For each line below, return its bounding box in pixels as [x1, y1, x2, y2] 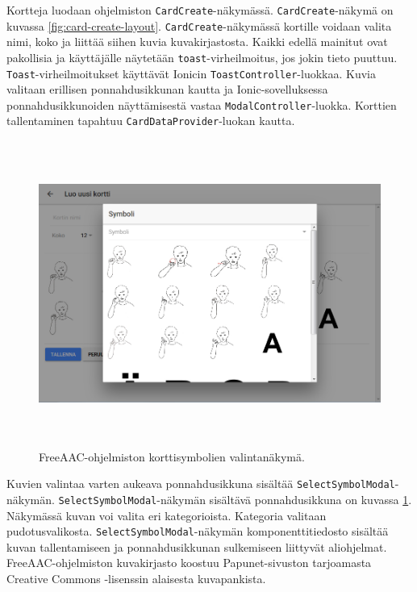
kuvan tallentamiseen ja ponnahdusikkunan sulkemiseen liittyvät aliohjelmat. [6, 538, 387, 555]
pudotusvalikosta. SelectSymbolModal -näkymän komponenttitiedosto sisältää [6, 523, 389, 540]
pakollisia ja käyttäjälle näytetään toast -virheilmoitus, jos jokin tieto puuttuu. [6, 48, 398, 65]
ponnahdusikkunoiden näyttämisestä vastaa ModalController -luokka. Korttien [6, 96, 397, 113]
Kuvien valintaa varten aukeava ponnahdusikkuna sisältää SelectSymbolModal [6, 475, 395, 492]
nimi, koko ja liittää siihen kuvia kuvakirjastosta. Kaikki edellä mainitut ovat [6, 33, 388, 50]
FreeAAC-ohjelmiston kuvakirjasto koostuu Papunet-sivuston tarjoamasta [6, 554, 372, 571]
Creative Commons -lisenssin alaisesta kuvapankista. [6, 570, 266, 586]
